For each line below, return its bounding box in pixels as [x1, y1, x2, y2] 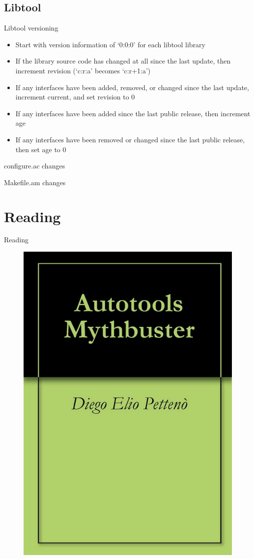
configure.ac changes [4, 161, 65, 171]
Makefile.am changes [4, 177, 66, 187]
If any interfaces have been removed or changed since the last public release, [15, 134, 245, 144]
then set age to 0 [15, 144, 66, 154]
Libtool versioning [4, 23, 58, 33]
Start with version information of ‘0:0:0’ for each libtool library [15, 39, 205, 49]
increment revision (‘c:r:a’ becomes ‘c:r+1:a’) [15, 65, 151, 75]
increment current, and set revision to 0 [15, 92, 135, 102]
